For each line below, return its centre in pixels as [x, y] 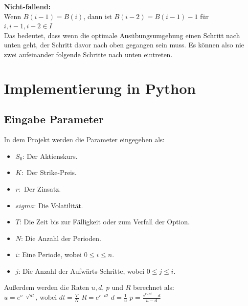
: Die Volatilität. [58, 205]
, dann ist [98, 16]
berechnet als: [154, 287]
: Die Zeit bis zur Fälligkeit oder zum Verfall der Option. [104, 222]
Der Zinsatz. [43, 188]
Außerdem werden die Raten [47, 287]
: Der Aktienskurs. [50, 156]
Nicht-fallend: [27, 6]
